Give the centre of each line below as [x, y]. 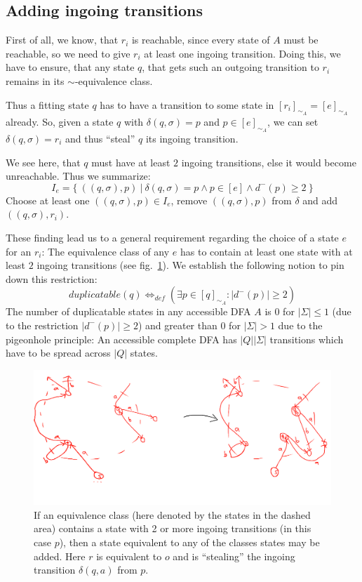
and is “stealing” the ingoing [234, 556]
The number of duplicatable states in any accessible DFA [128, 311]
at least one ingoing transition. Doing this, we [242, 53]
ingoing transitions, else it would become [269, 162]
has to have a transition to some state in [187, 104]
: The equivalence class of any [106, 251]
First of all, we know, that [62, 40]
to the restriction [42, 325]
